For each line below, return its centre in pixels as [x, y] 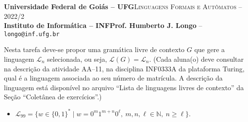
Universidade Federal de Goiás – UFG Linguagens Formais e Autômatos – [123, 6]
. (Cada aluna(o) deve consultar [197, 59]
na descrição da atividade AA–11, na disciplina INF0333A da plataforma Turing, [124, 68]
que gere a [210, 49]
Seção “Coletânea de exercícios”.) [53, 97]
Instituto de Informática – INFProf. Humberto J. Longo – [103, 25]
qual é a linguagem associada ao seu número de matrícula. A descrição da [113, 78]
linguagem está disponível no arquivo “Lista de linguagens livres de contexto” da [124, 87]
